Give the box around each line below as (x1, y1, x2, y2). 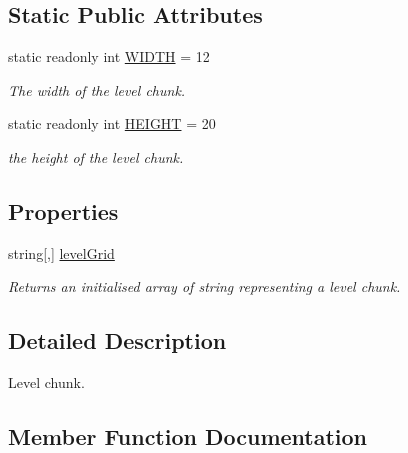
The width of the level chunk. (8, 79, 186, 100)
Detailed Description (8, 325, 227, 356)
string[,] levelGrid (8, 242, 115, 263)
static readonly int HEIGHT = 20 (8, 113, 216, 134)
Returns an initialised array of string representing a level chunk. (8, 276, 401, 297)
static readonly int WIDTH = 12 (8, 46, 210, 67)
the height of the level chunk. (8, 146, 184, 167)
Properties (8, 195, 119, 226)
